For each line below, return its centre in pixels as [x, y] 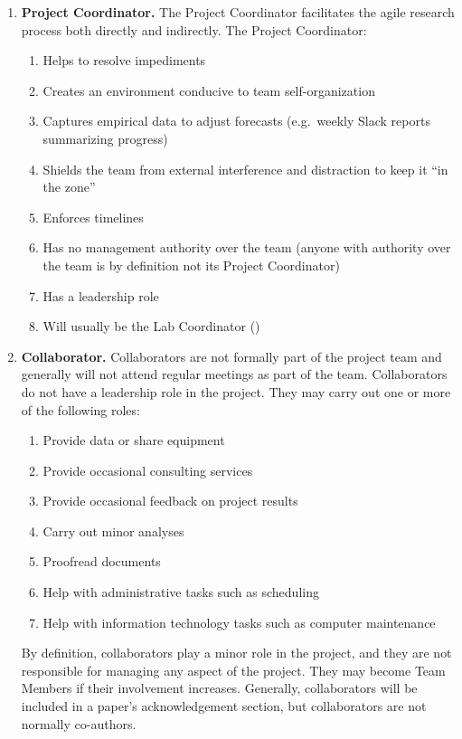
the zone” [69, 187]
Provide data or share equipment [134, 440]
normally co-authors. [79, 723]
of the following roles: [80, 409]
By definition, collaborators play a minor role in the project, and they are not [236, 653]
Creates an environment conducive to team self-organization [209, 90]
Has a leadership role [101, 295]
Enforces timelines [93, 217]
